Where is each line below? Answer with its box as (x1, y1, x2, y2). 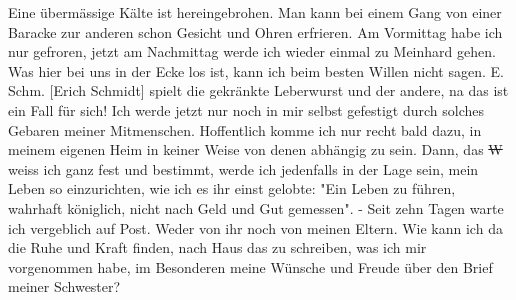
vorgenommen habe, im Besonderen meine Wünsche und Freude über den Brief (8, 256, 493, 277)
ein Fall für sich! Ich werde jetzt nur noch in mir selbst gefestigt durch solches (8, 99, 485, 120)
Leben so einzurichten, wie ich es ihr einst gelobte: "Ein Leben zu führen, (8, 178, 456, 199)
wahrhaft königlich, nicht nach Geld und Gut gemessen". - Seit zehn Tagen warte (8, 197, 504, 218)
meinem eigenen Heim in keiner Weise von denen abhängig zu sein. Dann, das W (8, 139, 503, 160)
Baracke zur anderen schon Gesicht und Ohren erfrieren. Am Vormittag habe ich (8, 21, 503, 42)
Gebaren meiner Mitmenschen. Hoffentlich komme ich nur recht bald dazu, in (8, 119, 482, 140)
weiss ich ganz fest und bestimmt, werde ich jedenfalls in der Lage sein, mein (8, 158, 479, 179)
